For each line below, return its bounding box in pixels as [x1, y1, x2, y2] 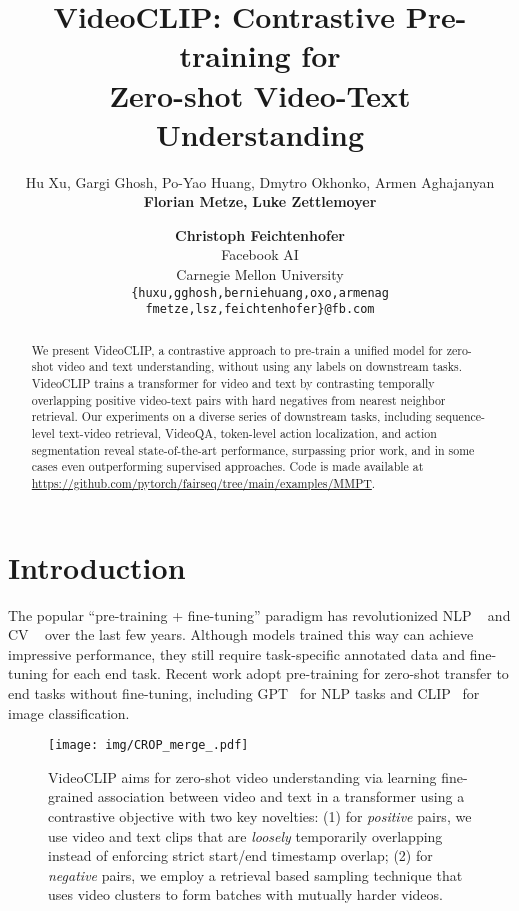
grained [48, 786, 94, 807]
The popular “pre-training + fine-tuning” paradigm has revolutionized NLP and [8, 604, 511, 625]
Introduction [8, 546, 186, 587]
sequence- [435, 408, 486, 425]
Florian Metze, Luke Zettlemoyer [143, 191, 377, 212]
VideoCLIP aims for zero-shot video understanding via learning [48, 766, 437, 787]
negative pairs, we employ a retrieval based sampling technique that [48, 864, 463, 885]
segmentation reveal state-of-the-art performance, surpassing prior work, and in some [31, 441, 475, 458]
